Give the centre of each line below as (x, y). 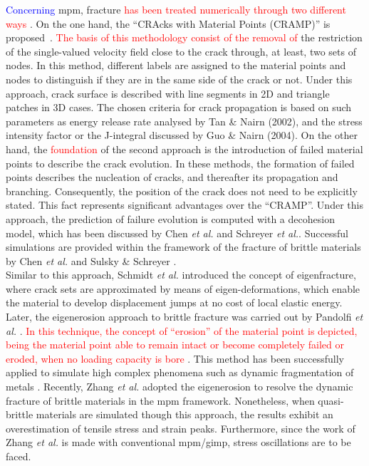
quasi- (331, 400)
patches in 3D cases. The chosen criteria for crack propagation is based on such (179, 107)
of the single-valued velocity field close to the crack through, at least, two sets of (181, 51)
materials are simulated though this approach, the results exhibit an (184, 414)
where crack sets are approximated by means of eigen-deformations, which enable (183, 288)
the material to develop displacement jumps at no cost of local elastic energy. (174, 302)
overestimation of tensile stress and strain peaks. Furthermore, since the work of (181, 428)
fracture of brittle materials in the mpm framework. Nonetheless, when (160, 400)
